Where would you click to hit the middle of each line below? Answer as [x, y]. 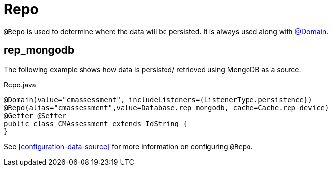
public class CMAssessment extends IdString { [96, 123]
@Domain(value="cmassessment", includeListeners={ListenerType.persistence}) [158, 100]
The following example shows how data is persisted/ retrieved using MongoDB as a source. [153, 69]
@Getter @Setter [35, 115]
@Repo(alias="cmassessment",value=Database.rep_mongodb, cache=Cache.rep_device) [166, 107]
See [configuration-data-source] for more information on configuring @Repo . [128, 146]
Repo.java [20, 85]
